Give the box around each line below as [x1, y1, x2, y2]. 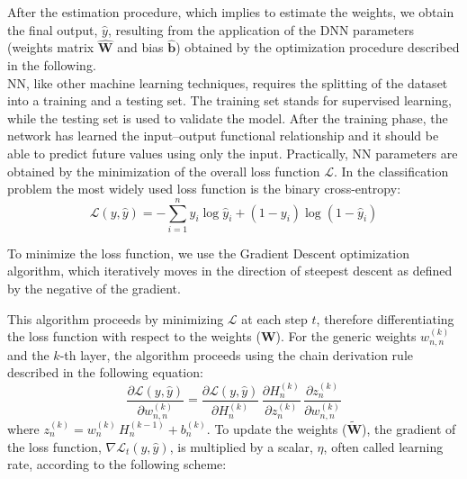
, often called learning [323, 437, 444, 456]
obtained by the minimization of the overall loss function [7, 161, 320, 180]
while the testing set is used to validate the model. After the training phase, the [7, 108, 448, 127]
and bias [117, 38, 164, 57]
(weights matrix [7, 38, 94, 57]
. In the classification [333, 161, 449, 180]
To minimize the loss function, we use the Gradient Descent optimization [7, 243, 410, 262]
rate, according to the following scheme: [7, 455, 227, 474]
